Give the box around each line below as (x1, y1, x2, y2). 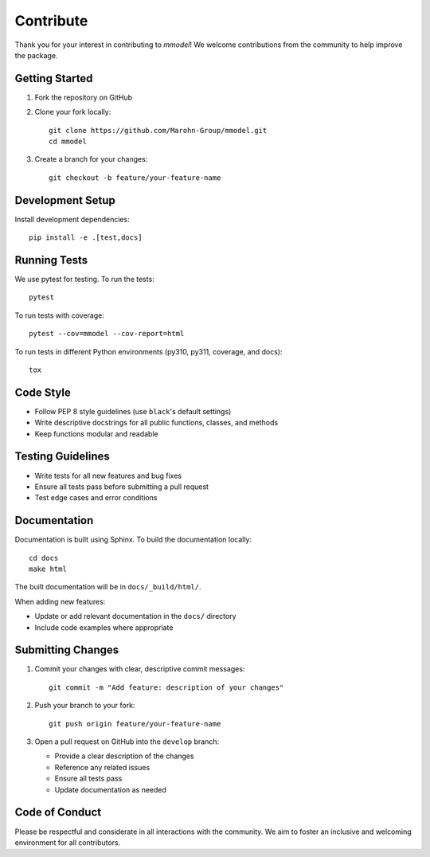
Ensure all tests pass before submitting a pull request (34, 482, 209, 491)
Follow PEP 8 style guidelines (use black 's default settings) (34, 406, 232, 416)
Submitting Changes (14, 644, 119, 657)
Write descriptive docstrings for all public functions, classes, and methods (34, 418, 279, 428)
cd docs (29, 554, 59, 562)
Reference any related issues (54, 762, 150, 772)
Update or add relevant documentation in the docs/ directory (34, 612, 236, 621)
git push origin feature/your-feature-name (49, 719, 221, 728)
